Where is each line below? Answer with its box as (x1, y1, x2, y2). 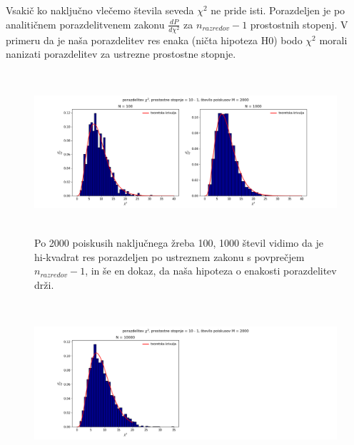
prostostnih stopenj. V (250, 16, 348, 31)
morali (319, 32, 348, 47)
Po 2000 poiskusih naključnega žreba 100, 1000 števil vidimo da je (34, 235, 323, 250)
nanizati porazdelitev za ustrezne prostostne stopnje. (6, 46, 236, 61)
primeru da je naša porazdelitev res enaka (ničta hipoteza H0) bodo (6, 32, 303, 47)
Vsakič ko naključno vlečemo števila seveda (6, 3, 194, 17)
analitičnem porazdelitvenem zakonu (6, 16, 165, 31)
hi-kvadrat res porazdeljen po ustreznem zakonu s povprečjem (34, 249, 305, 264)
